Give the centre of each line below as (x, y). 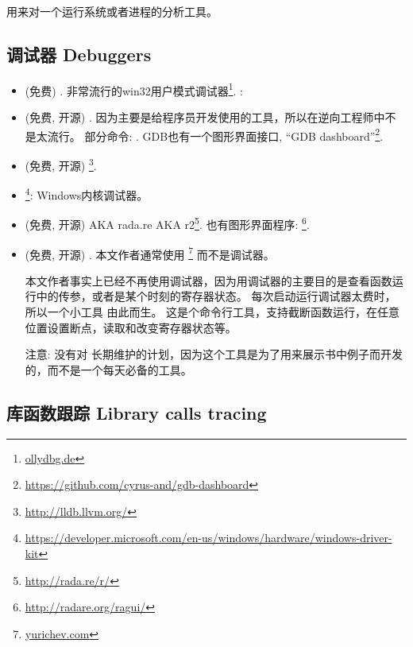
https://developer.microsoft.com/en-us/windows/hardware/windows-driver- (208, 538)
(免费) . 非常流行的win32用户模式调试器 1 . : (134, 89)
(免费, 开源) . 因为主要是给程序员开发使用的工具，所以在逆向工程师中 (205, 117)
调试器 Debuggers (79, 54)
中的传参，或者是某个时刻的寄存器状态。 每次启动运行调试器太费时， (216, 296)
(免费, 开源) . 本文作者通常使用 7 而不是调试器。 (150, 253)
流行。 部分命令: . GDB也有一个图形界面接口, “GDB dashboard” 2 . (215, 134)
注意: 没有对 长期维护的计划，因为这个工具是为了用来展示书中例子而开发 (214, 354)
